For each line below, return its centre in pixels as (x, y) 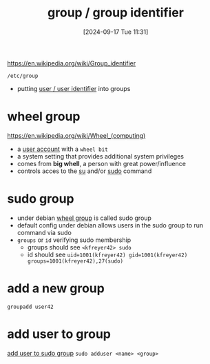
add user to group (59, 334)
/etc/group (23, 76)
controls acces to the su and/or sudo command (84, 171)
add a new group (56, 288)
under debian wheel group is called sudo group (84, 218)
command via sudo (44, 232)
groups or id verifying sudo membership (74, 240)
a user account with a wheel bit (62, 149)
